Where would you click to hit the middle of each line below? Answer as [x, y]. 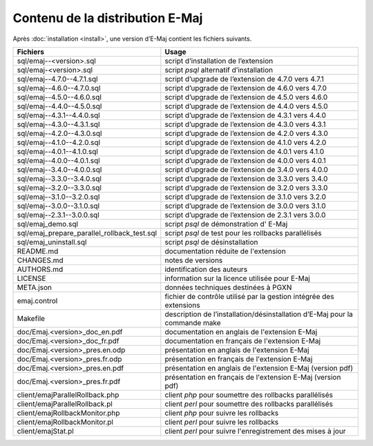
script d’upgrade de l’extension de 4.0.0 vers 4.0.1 [245, 160]
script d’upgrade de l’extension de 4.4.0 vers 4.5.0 [246, 106]
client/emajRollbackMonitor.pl [65, 422]
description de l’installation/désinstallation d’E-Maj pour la [259, 314]
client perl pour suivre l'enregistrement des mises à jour [255, 431]
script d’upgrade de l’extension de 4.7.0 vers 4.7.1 [244, 79]
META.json [34, 287]
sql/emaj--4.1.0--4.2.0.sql [58, 142]
